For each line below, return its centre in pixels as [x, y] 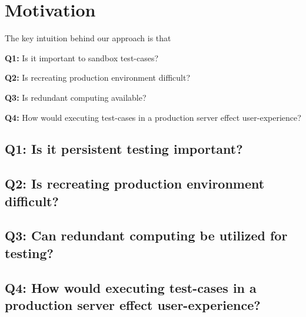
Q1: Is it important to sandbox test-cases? [82, 57]
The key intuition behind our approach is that [88, 38]
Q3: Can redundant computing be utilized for [146, 235]
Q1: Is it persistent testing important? [124, 149]
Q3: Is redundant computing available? [76, 97]
